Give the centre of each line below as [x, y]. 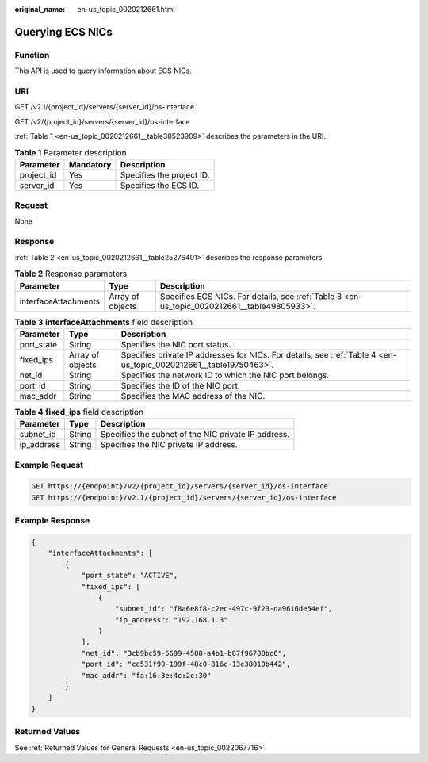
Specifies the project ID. [165, 174]
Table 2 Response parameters [71, 274]
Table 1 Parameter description [71, 152]
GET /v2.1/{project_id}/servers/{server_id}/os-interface [105, 107]
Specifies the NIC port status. [176, 344]
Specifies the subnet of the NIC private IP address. [195, 435]
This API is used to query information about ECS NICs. [103, 71]
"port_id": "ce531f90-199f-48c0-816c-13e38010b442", [186, 664]
